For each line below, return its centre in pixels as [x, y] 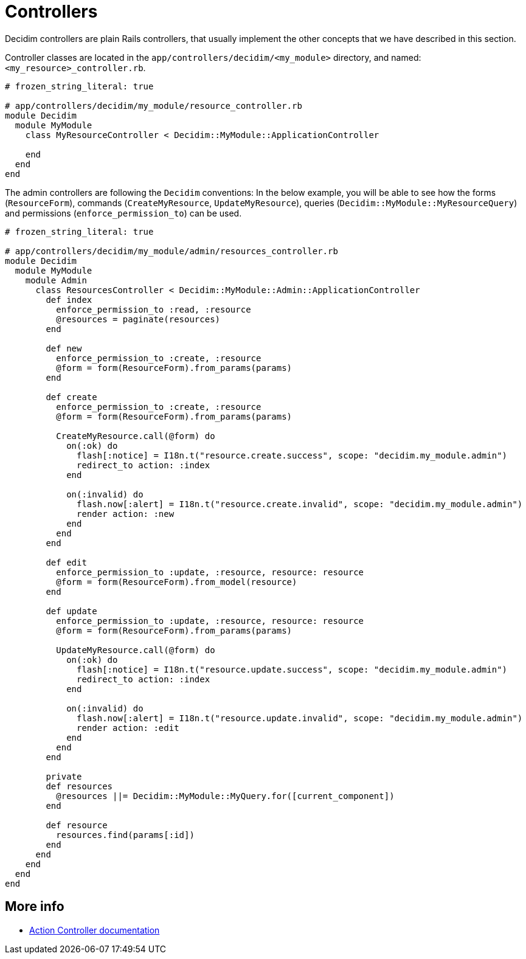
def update [71, 611]
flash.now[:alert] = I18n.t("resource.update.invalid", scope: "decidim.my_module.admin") [300, 718]
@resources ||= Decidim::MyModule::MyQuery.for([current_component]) [225, 796]
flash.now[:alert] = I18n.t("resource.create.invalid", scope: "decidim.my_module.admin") [300, 504]
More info [35, 907]
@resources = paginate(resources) [138, 319]
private [64, 776]
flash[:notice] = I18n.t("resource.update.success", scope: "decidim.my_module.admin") [292, 669]
